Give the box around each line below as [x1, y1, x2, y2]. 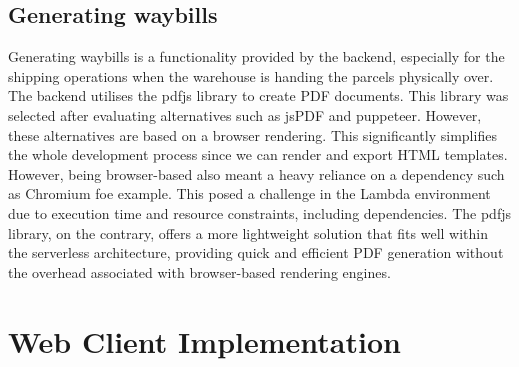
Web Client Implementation [8, 320, 401, 361]
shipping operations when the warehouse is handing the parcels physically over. [8, 65, 494, 86]
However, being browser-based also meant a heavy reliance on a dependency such [8, 163, 505, 184]
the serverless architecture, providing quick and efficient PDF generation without [8, 242, 504, 263]
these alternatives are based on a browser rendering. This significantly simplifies [8, 124, 497, 145]
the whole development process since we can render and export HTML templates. [8, 144, 508, 165]
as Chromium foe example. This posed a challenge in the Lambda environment [8, 183, 491, 204]
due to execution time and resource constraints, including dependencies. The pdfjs [8, 202, 511, 223]
